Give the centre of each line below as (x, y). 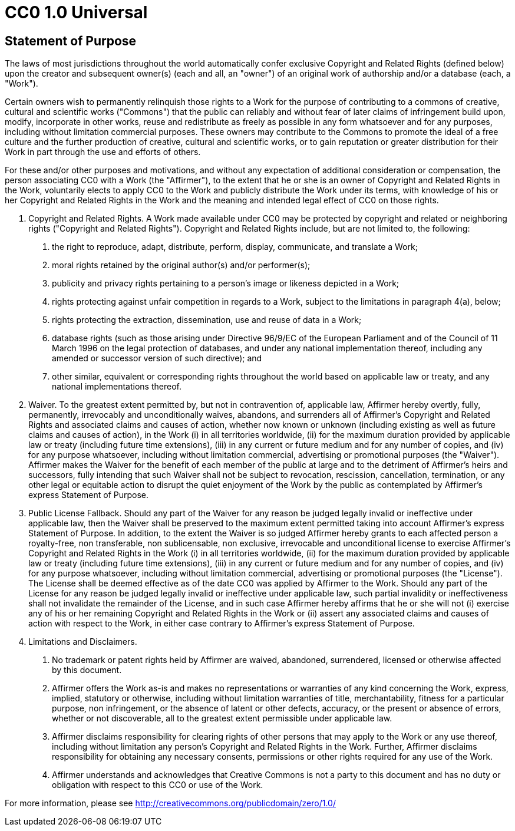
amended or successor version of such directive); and (157, 358)
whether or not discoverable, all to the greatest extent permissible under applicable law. (222, 718)
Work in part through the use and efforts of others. (103, 152)
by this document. (87, 670)
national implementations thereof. (117, 387)
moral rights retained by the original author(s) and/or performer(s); (181, 265)
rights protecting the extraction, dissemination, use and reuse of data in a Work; (207, 320)
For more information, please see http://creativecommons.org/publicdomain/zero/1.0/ (170, 803)
